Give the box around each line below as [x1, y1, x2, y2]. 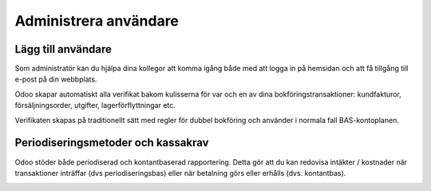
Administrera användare [14, 12, 180, 30]
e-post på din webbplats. [14, 74, 97, 84]
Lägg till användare [14, 42, 112, 56]
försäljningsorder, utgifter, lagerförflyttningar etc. [14, 101, 176, 110]
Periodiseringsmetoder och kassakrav [14, 136, 209, 149]
